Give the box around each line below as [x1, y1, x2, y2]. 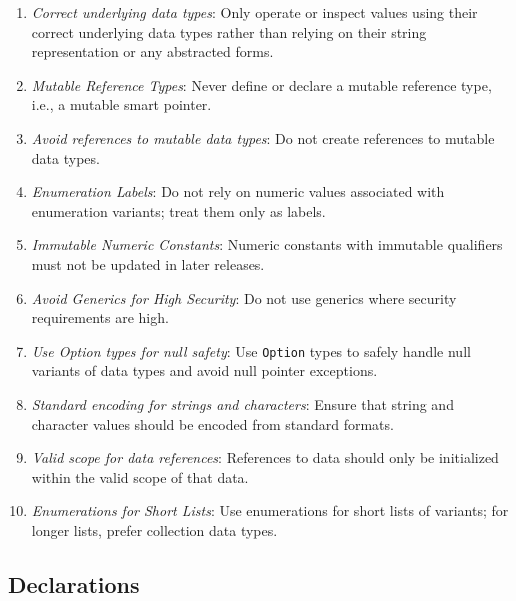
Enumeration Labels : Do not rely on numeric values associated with [31, 181, 445, 202]
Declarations [8, 568, 140, 599]
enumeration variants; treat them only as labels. [31, 200, 326, 221]
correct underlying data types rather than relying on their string [31, 21, 427, 42]
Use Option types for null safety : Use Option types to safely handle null [31, 340, 471, 361]
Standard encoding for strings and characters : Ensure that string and [31, 393, 454, 414]
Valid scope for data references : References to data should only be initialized [31, 447, 499, 468]
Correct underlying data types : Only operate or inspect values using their [31, 2, 478, 22]
